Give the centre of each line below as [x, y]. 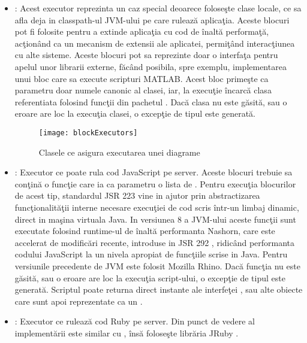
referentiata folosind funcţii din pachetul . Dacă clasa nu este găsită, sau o [151, 101]
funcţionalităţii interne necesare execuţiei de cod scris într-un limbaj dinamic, [157, 207]
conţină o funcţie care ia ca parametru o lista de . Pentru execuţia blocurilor [155, 183]
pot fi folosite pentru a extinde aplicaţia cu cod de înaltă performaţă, [142, 31]
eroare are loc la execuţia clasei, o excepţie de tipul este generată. [135, 113]
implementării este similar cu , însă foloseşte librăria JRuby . [127, 333]
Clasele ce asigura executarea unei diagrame [119, 152]
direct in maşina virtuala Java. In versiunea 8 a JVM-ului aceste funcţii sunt [155, 219]
